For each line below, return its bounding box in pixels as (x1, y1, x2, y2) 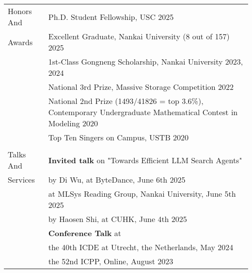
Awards (8, 36, 33, 48)
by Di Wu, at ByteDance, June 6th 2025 (48, 174, 186, 185)
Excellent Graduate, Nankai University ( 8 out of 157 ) (48, 31, 230, 42)
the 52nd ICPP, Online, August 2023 (48, 256, 173, 267)
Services (8, 174, 35, 185)
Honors (8, 5, 32, 17)
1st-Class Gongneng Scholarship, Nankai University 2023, (48, 56, 243, 67)
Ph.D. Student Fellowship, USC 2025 (48, 11, 174, 22)
